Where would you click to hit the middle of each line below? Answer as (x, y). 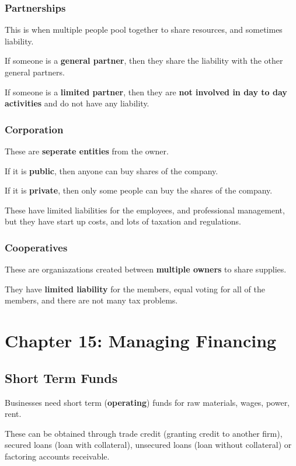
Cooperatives (36, 247)
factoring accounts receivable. (57, 456)
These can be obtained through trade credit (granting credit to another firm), (144, 433)
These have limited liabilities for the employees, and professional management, (145, 210)
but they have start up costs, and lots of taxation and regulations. (123, 221)
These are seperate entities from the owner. (87, 151)
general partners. (35, 72)
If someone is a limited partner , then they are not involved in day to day (146, 92)
